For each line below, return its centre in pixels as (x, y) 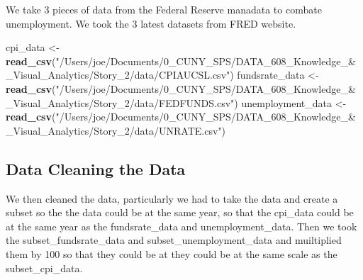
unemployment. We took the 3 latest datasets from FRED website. (151, 23)
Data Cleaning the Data (96, 168)
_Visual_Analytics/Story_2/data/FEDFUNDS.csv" (120, 102)
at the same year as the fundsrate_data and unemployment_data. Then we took (181, 226)
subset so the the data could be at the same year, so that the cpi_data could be (180, 212)
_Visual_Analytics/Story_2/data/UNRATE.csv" (114, 130)
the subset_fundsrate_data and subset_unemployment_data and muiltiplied (174, 240)
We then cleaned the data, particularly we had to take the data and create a (172, 198)
